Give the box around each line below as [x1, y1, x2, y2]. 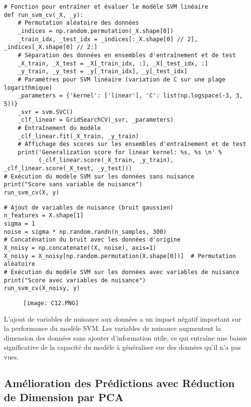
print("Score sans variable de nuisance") [4, 181, 143, 188]
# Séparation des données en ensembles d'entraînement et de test [17, 51, 236, 59]
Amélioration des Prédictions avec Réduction [4, 375, 235, 390]
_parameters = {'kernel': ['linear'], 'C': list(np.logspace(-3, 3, [17, 92, 243, 99]
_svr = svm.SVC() [17, 108, 74, 115]
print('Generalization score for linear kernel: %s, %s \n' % [17, 148, 222, 156]
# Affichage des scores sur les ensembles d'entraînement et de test [17, 141, 247, 148]
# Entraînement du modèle [17, 124, 101, 131]
